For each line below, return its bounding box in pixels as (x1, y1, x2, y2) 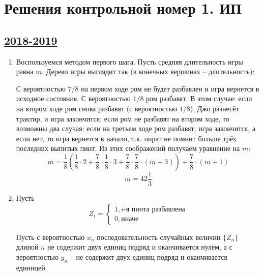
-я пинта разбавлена (124, 205, 185, 213)
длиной (16, 241, 39, 252)
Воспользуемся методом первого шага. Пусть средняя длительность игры (16, 56, 243, 67)
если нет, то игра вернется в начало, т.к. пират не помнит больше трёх (16, 133, 237, 143)
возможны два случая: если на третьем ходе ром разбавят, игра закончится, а (16, 123, 255, 134)
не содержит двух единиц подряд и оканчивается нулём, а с (47, 241, 232, 252)
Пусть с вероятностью (16, 231, 85, 242)
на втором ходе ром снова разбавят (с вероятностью (16, 103, 178, 113)
